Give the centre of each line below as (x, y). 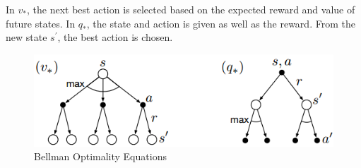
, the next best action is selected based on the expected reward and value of (191, 9)
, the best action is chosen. (115, 37)
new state (26, 37)
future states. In (41, 23)
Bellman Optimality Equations (100, 156)
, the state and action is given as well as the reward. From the (221, 23)
